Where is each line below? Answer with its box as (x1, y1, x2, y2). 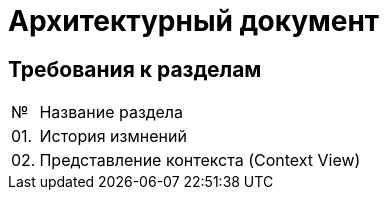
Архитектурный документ (8, 4, 380, 38)
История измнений (39, 126, 187, 147)
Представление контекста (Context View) (39, 150, 361, 171)
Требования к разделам (8, 56, 262, 82)
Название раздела (39, 102, 183, 123)
